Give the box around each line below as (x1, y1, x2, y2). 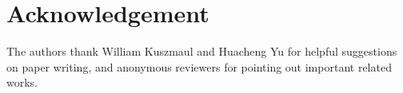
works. (6, 74, 38, 91)
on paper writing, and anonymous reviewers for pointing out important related (6, 58, 392, 75)
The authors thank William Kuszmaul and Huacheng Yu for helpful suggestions (6, 43, 397, 60)
